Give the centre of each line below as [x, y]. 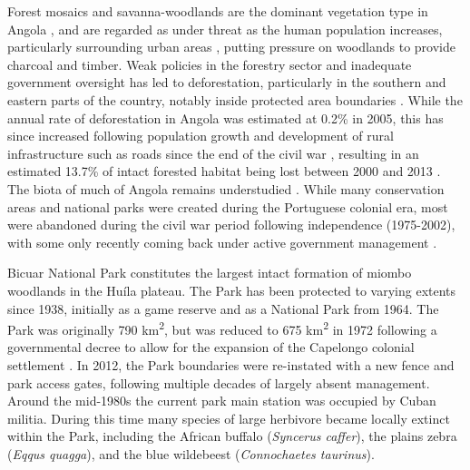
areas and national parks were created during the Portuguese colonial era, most [228, 206]
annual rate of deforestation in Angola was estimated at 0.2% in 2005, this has [225, 117]
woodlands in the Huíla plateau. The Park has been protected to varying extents [232, 290]
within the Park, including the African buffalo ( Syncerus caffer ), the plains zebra [232, 436]
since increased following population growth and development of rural [201, 136]
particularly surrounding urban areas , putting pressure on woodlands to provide [231, 47]
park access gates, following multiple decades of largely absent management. [219, 382]
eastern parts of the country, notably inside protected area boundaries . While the [235, 99]
